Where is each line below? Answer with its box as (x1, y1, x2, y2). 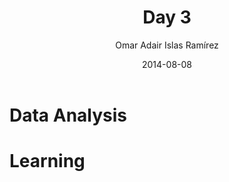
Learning (9, 150, 86, 173)
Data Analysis (9, 104, 128, 126)
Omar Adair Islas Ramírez (115, 39, 219, 51)
